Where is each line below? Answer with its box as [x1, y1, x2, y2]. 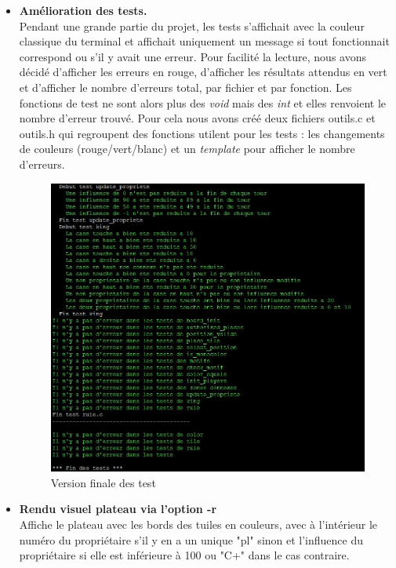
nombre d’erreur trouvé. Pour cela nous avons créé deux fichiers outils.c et [19, 110, 376, 126]
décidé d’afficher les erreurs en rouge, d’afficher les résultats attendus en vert [19, 64, 387, 80]
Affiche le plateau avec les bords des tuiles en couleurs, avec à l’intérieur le [19, 515, 378, 532]
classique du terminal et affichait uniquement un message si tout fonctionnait [19, 33, 390, 49]
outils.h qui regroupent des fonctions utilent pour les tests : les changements [19, 125, 385, 141]
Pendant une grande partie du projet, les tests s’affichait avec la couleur [19, 17, 365, 34]
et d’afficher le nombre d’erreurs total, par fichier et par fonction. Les [19, 78, 352, 95]
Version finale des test [50, 474, 156, 490]
